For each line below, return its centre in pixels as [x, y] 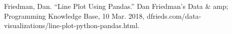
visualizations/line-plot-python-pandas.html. [72, 25]
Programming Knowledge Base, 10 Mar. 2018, [74, 16]
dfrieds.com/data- [174, 16]
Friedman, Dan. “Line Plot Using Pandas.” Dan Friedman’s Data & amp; [116, 6]
